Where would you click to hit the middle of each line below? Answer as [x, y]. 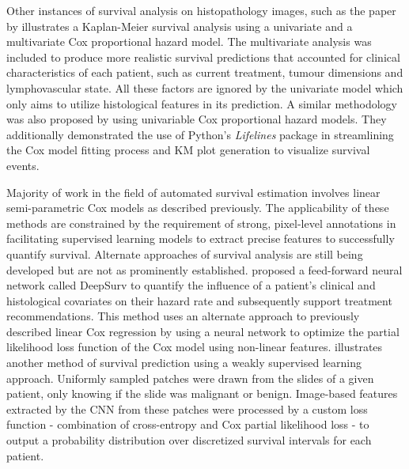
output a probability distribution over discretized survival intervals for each [189, 440]
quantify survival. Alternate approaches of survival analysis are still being [185, 253]
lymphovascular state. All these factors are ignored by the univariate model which [205, 87]
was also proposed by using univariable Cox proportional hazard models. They [197, 119]
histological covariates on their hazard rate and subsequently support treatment [199, 300]
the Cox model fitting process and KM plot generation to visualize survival [188, 150]
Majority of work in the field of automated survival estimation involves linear [193, 192]
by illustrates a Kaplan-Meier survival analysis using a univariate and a [180, 26]
